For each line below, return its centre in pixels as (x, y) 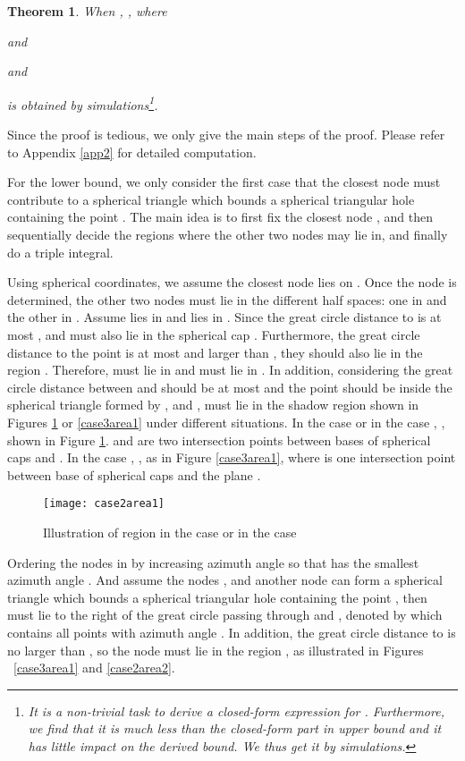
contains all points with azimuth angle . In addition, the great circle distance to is (232, 632)
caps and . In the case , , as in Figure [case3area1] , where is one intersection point (232, 457)
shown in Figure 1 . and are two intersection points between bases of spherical (219, 440)
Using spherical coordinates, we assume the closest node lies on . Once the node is (232, 282)
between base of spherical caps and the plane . (134, 474)
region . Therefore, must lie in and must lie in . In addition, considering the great (230, 370)
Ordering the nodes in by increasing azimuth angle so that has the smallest (213, 562)
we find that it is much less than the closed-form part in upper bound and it (235, 728)
